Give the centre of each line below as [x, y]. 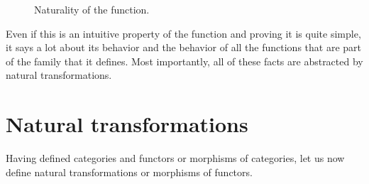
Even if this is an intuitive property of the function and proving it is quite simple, [183, 33]
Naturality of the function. [92, 9]
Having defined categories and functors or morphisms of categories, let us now [175, 158]
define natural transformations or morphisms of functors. [129, 172]
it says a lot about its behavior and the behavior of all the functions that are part [184, 47]
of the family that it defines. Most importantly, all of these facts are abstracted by [184, 61]
